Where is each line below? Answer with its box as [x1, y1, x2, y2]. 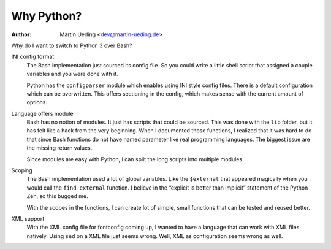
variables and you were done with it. [26, 71, 119, 78]
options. [26, 99, 48, 106]
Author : [11, 31, 32, 38]
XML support [11, 215, 45, 222]
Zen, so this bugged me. [26, 193, 88, 200]
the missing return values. [26, 144, 93, 151]
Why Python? [11, 9, 82, 23]
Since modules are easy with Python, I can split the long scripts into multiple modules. [26, 155, 244, 163]
